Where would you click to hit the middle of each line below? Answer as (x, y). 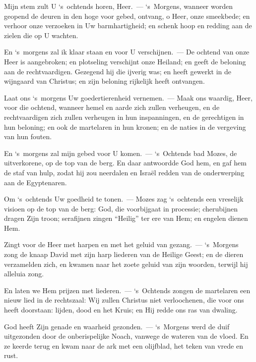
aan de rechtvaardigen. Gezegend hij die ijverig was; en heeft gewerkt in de (118, 71)
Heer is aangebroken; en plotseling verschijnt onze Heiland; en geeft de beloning (125, 61)
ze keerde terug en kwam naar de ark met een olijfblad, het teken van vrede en (124, 345)
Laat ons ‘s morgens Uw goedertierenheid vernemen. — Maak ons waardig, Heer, (128, 97)
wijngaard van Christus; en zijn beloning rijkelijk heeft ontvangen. (104, 81)
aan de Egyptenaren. (35, 182)
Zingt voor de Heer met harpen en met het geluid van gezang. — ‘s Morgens (121, 244)
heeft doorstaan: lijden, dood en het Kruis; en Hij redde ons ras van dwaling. (121, 310)
